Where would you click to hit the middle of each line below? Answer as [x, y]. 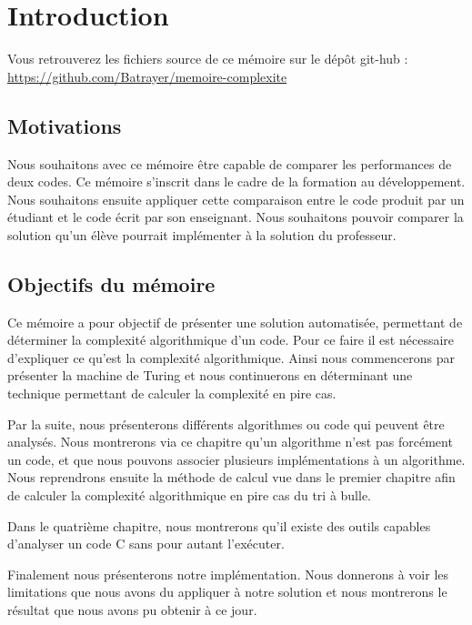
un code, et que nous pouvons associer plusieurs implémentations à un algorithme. [236, 459]
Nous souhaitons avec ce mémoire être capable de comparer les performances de [230, 163]
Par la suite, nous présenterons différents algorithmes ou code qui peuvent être [226, 423]
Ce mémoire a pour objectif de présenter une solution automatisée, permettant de [235, 322]
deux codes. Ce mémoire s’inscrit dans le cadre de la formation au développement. [236, 181]
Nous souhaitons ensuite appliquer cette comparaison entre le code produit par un [236, 199]
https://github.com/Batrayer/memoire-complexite [147, 76]
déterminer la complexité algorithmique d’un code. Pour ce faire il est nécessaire [231, 340]
